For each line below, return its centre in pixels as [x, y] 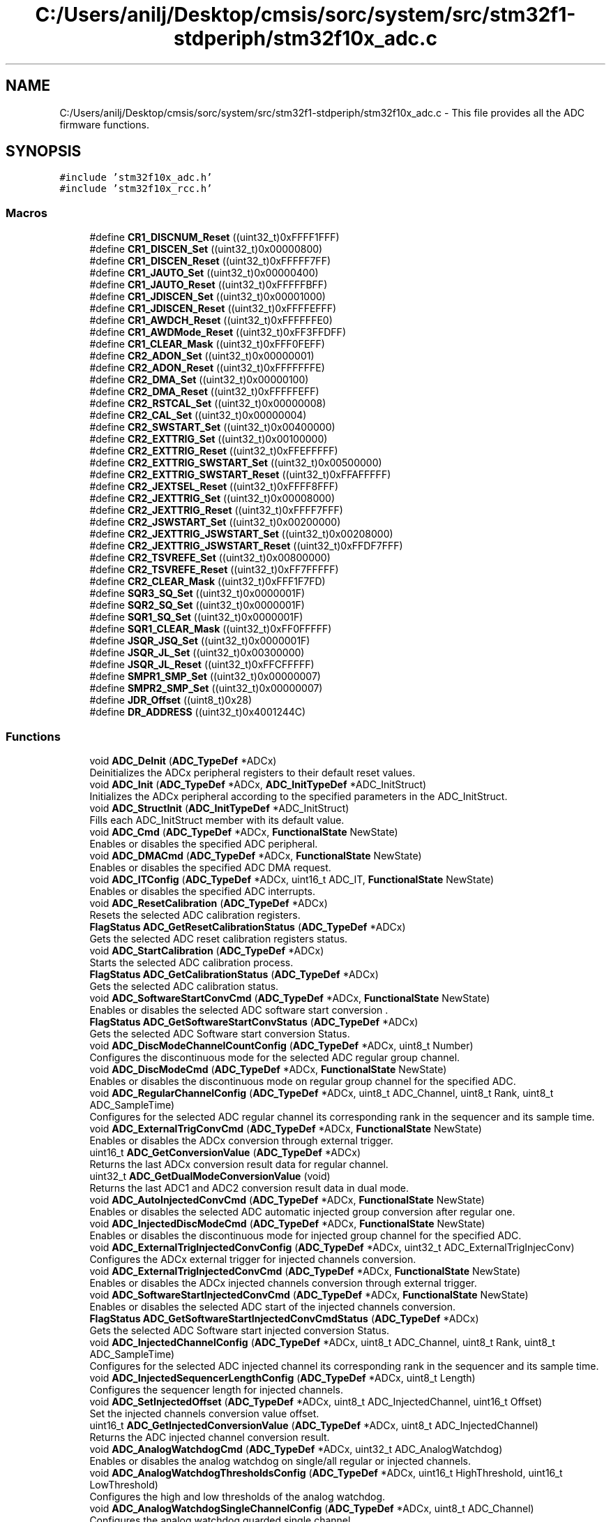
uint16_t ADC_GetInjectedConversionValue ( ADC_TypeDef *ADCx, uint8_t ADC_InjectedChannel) [314, 1425]
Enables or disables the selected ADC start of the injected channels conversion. [272, 1306]
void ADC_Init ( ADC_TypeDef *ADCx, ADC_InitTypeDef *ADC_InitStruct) [258, 784]
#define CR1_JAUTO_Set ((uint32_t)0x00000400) [204, 273]
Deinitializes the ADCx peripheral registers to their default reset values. [252, 772]
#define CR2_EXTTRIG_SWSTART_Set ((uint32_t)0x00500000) [236, 463]
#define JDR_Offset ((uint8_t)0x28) [171, 700]
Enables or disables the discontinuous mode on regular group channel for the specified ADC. [303, 1081]
